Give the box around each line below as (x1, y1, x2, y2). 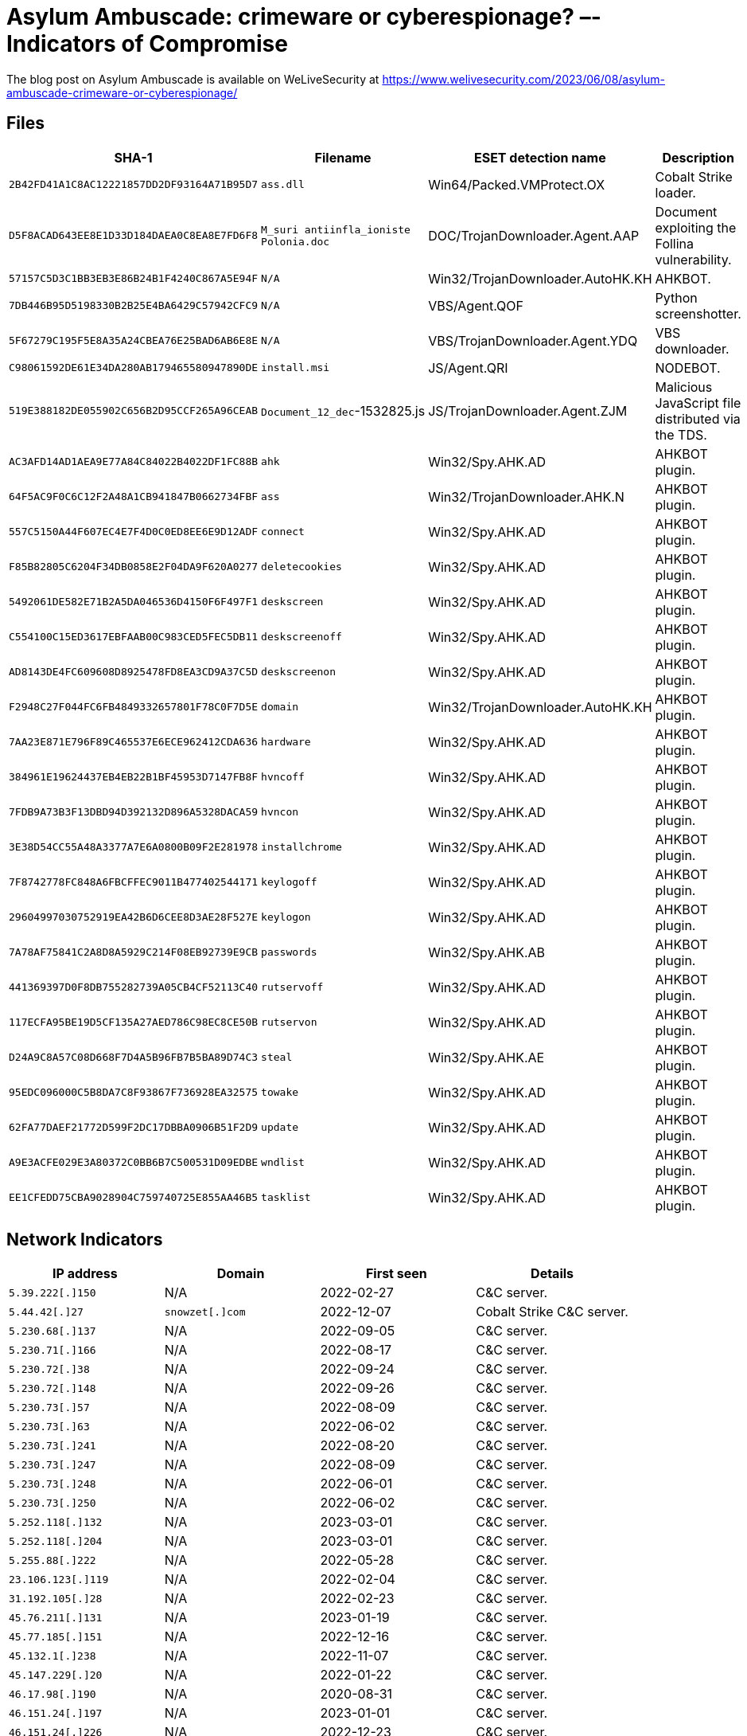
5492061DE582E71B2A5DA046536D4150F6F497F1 (9, 596, 259, 608)
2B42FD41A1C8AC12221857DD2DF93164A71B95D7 (9, 178, 259, 191)
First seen (365, 1265, 427, 1282)
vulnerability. (655, 251, 732, 268)
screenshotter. (655, 305, 741, 322)
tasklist (261, 1191, 311, 1204)
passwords (261, 946, 317, 959)
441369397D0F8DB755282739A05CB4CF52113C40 (9, 981, 259, 994)
